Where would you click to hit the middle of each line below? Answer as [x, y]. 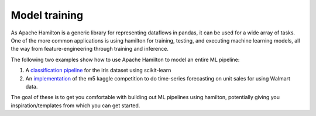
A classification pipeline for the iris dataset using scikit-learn [98, 71]
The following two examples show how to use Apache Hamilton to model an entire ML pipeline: [125, 59]
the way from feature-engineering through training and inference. [90, 49]
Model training [47, 15]
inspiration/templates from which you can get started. [75, 106]
